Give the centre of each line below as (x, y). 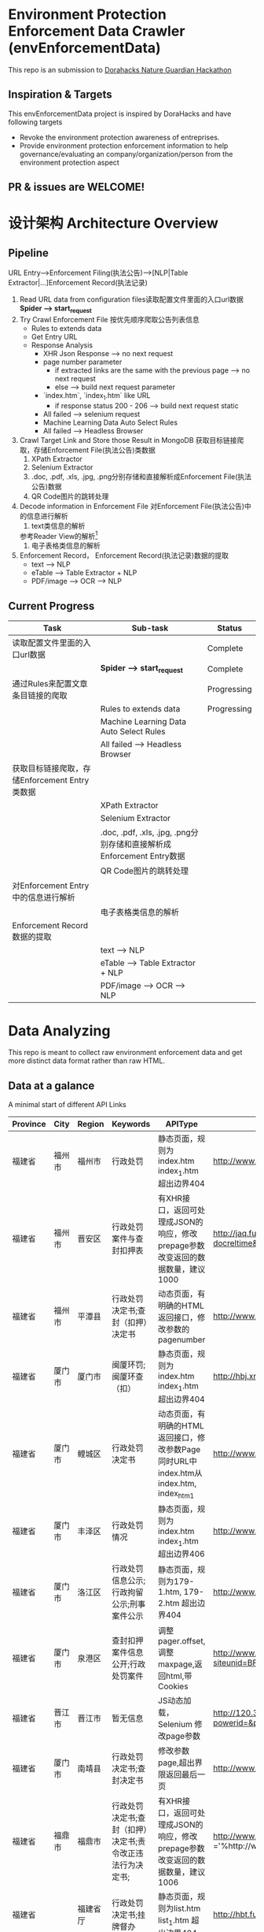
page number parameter (82, 362)
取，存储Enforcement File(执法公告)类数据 (87, 450)
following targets (35, 122)
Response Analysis (62, 345)
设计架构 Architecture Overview (113, 223)
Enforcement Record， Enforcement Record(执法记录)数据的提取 (124, 555)
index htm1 (176, 1494)
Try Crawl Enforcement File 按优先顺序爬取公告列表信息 (109, 319)
